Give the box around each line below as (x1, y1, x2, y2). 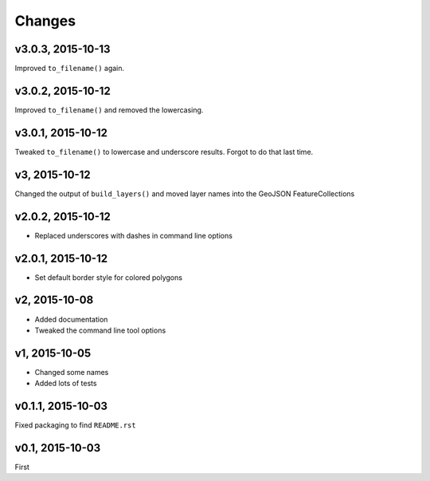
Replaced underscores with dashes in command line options (34, 231, 233, 240)
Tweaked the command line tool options (34, 325, 166, 335)
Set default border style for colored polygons (34, 272, 183, 282)
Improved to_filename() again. (14, 64, 125, 73)
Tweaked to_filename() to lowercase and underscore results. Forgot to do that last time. (14, 147, 314, 156)
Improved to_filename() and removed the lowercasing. (14, 104, 204, 115)
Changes (14, 12, 76, 30)
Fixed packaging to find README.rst (14, 420, 136, 430)
